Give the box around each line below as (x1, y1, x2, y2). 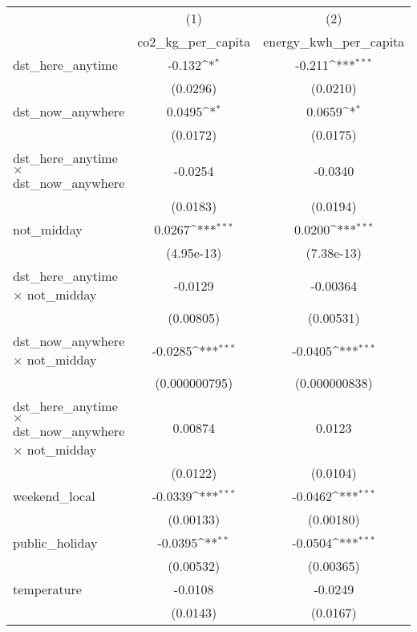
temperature (13, 580, 82, 598)
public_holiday (13, 533, 98, 552)
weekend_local (13, 487, 95, 505)
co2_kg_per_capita (137, 32, 251, 51)
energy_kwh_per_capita (263, 32, 405, 51)
